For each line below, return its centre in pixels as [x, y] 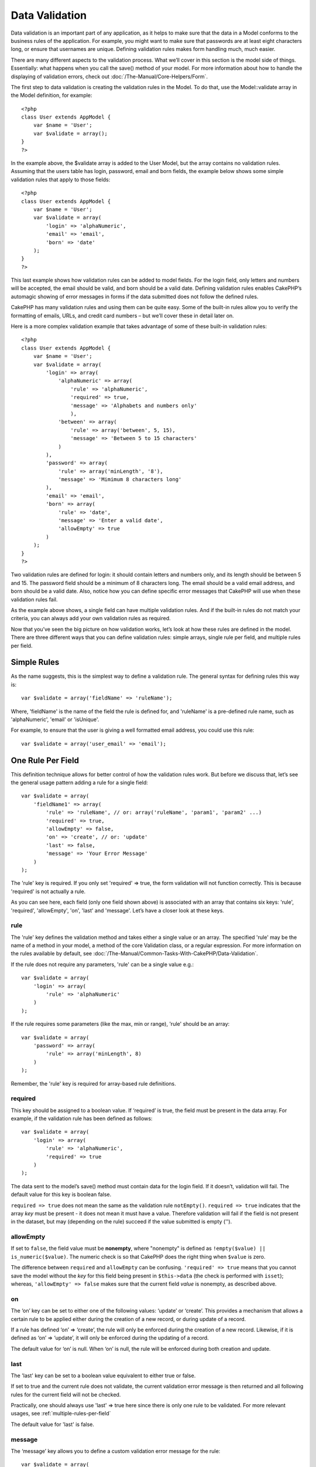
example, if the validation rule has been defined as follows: [82, 1118]
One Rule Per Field [45, 760]
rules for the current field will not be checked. [66, 1394]
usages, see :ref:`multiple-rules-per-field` [61, 1414]
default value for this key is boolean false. [61, 1195]
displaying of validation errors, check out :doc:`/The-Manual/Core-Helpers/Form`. [109, 76]
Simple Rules [35, 662]
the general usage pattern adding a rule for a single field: [80, 783]
